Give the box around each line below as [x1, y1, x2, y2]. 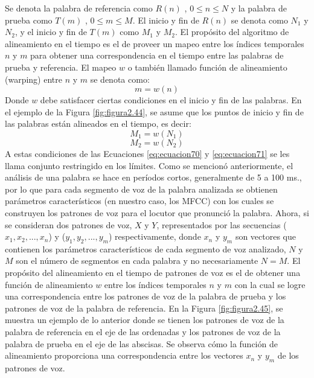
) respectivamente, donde [108, 230, 201, 243]
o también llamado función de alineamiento [127, 60, 287, 73]
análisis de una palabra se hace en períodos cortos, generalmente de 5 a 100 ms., [5, 171, 302, 184]
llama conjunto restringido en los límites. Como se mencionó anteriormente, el [5, 159, 293, 171]
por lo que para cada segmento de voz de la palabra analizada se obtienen [5, 182, 278, 195]
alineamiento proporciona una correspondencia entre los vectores [5, 349, 243, 362]
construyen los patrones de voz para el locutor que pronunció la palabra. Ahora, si [5, 206, 309, 219]
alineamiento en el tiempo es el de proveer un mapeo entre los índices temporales [5, 37, 304, 50]
